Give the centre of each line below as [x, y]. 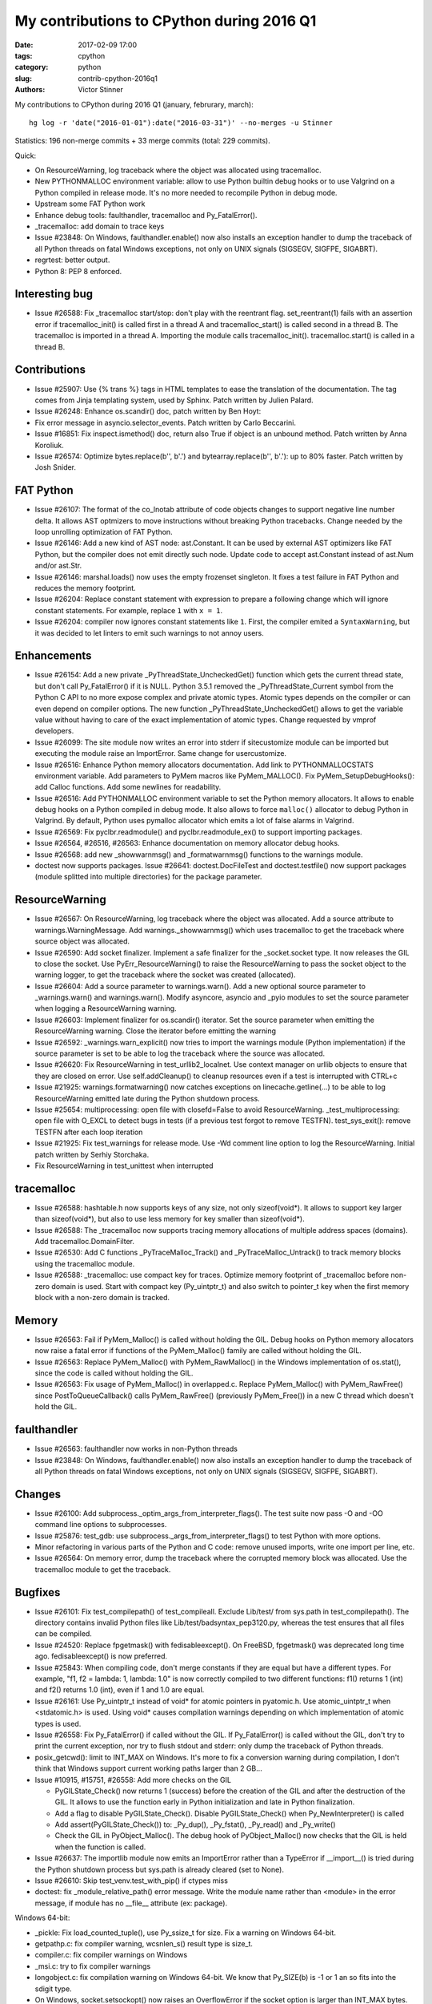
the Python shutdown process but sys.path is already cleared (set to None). [159, 1869]
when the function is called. [100, 1847]
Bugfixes [38, 1592]
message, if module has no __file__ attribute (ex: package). [131, 1903]
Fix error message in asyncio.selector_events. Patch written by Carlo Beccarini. [165, 422]
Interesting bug [54, 294]
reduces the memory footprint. [85, 588]
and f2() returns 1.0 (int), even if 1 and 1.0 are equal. [120, 1690]
